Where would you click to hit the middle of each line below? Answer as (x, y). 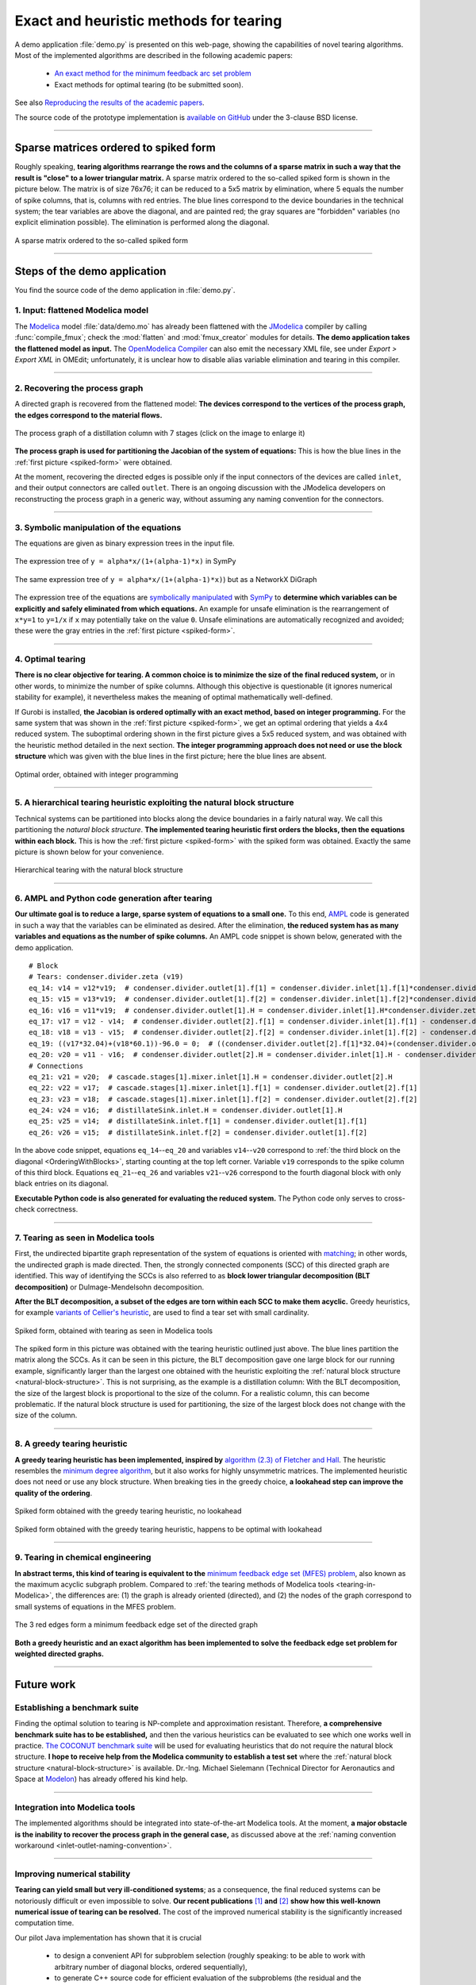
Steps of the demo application (90, 271)
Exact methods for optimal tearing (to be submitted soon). (149, 84)
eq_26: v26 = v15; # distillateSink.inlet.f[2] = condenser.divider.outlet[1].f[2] (198, 1132)
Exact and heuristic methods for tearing (148, 21)
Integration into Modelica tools (75, 1807)
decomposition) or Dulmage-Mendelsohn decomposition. (109, 1287)
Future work (45, 1684)
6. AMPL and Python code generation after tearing (113, 899)
